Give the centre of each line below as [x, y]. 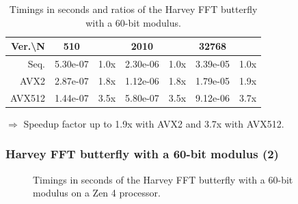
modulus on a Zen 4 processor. [97, 193]
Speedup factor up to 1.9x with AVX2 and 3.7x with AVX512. [154, 123]
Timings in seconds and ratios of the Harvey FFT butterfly [133, 9]
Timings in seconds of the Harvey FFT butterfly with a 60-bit [163, 179]
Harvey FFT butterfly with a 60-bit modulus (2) [142, 154]
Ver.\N [28, 46]
